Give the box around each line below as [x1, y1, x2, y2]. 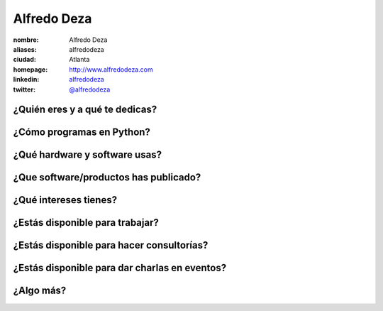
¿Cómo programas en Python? [13, 126, 150, 138]
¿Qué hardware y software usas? [13, 149, 162, 161]
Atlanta [69, 55, 90, 64]
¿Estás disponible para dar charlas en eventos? [13, 262, 227, 274]
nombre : [13, 36, 39, 44]
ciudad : [13, 55, 37, 64]
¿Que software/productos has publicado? [13, 171, 201, 184]
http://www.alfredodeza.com [69, 65, 153, 74]
